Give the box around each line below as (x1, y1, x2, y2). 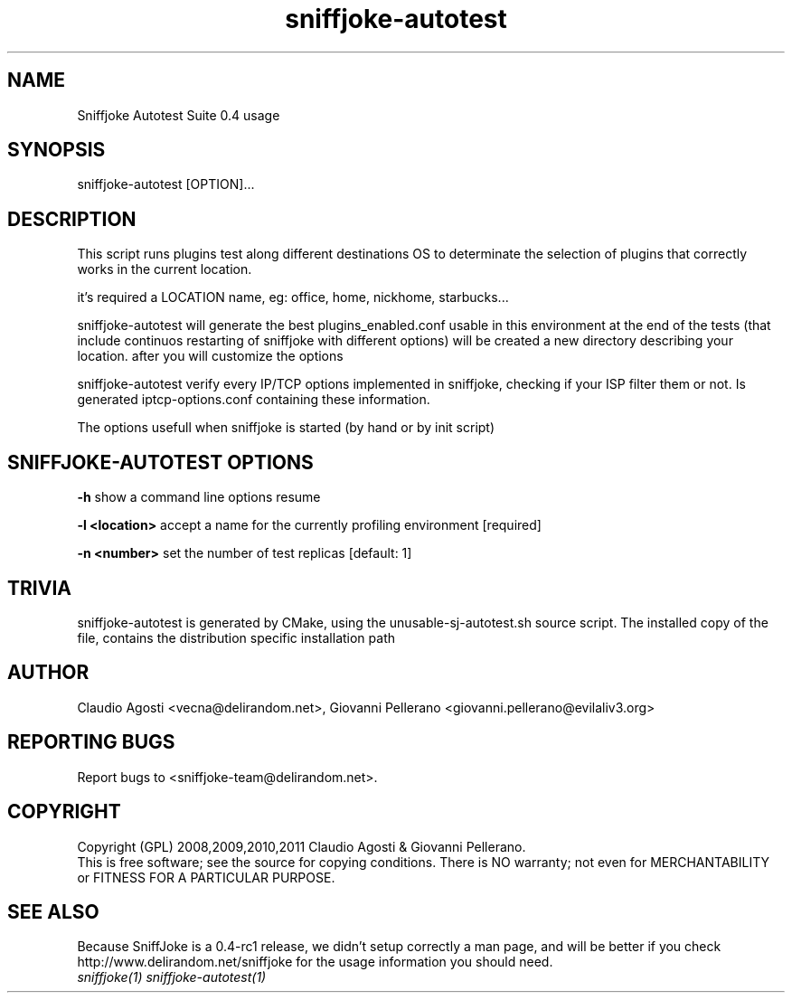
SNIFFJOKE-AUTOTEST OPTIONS (7, 450, 314, 474)
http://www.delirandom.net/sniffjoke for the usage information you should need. (77, 954, 553, 970)
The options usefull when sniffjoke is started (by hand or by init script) (77, 420, 495, 436)
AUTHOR (7, 661, 90, 684)
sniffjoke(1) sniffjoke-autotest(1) (77, 969, 267, 986)
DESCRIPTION (7, 207, 137, 231)
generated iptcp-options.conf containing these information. (77, 392, 430, 408)
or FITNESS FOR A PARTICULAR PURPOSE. (77, 869, 335, 885)
